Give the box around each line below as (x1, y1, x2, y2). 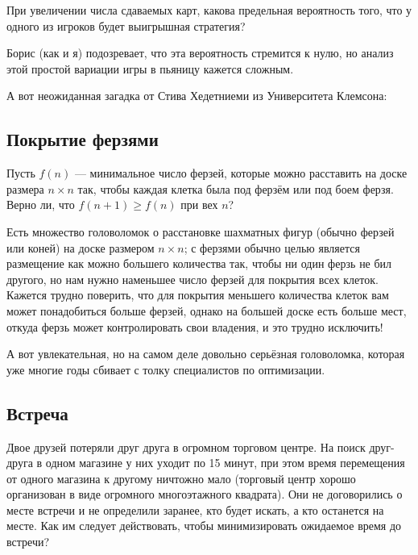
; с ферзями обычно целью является (184, 239, 360, 256)
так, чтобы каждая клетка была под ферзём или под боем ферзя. (77, 180, 394, 197)
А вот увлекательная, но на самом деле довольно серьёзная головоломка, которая (6, 345, 405, 362)
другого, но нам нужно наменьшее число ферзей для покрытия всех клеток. (6, 270, 379, 287)
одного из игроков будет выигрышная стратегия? (6, 17, 246, 34)
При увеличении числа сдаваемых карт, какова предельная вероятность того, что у (6, 2, 412, 18)
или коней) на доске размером (6, 239, 155, 256)
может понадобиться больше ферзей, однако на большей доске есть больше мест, (6, 302, 407, 319)
